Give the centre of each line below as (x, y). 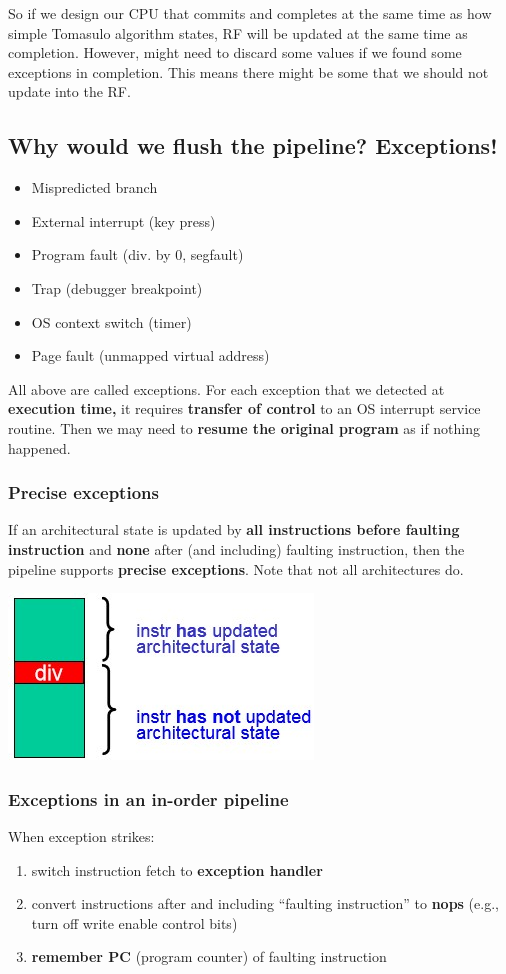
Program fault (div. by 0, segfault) (137, 254)
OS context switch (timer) (111, 321)
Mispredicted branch (94, 187)
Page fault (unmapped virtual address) (150, 355)
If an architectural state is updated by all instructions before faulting (234, 529)
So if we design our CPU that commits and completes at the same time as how (250, 13)
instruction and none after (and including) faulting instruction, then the (236, 548)
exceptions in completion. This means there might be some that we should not (248, 71)
